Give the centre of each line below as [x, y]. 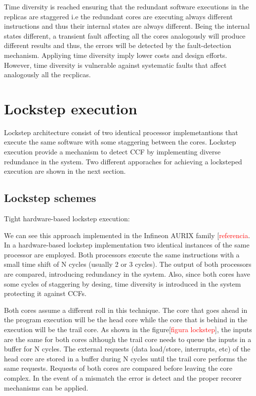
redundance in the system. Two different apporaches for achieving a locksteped [123, 161]
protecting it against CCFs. [45, 293]
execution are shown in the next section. [65, 171]
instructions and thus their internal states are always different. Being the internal [127, 26]
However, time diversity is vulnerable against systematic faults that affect [115, 65]
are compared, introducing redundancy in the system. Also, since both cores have [127, 274]
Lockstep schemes [50, 198]
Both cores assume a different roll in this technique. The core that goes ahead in [126, 310]
